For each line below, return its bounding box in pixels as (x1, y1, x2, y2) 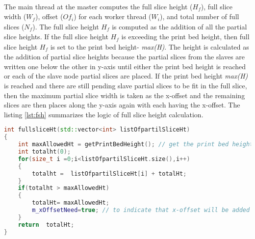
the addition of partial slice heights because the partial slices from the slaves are (4, 52, 245, 62)
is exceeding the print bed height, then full (121, 31, 250, 42)
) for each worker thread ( (74, 11, 152, 22)
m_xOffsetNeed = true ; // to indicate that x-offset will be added (32, 207, 250, 214)
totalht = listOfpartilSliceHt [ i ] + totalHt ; (32, 170, 187, 177)
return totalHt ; (18, 221, 75, 228)
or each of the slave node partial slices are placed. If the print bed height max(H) (4, 71, 248, 81)
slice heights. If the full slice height (4, 31, 108, 42)
